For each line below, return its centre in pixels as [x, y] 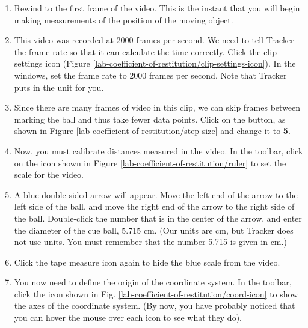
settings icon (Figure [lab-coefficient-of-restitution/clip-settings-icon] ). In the [155, 63]
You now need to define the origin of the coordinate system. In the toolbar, [153, 282]
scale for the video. [49, 175]
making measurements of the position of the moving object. [124, 20]
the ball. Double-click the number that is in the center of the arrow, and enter [158, 218]
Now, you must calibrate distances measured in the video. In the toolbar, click [159, 150]
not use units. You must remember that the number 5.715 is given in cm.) [150, 242]
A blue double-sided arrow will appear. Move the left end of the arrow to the [156, 194]
